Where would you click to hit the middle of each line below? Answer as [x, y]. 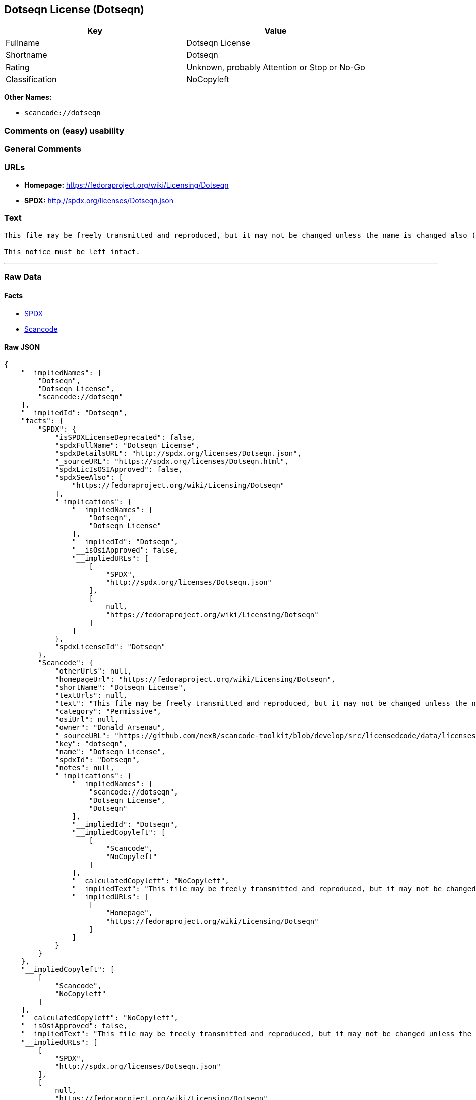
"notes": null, [85, 768]
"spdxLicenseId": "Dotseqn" [110, 647]
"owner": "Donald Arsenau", [110, 728]
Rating [18, 67]
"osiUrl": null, [87, 720]
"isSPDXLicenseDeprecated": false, [125, 437]
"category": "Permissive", [108, 712]
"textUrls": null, [91, 695]
